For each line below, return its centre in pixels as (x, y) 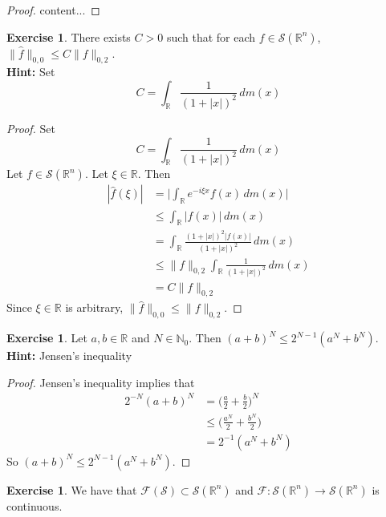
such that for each (211, 36)
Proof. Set (31, 128)
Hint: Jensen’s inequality (69, 355)
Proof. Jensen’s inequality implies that (101, 382)
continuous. (35, 505)
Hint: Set (31, 72)
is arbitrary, (94, 307)
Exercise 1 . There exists (69, 36)
